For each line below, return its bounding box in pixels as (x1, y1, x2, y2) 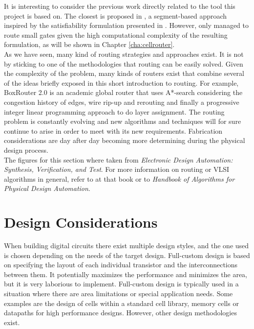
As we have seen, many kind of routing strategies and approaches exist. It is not (4, 48, 244, 59)
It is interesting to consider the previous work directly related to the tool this (4, 1, 235, 11)
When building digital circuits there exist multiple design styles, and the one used (4, 240, 249, 250)
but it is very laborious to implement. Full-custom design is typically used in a (4, 279, 239, 289)
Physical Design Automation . (4, 183, 90, 193)
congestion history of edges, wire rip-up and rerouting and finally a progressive (4, 96, 239, 107)
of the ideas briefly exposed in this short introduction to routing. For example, (4, 77, 239, 88)
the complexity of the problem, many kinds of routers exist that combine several (4, 68, 245, 78)
